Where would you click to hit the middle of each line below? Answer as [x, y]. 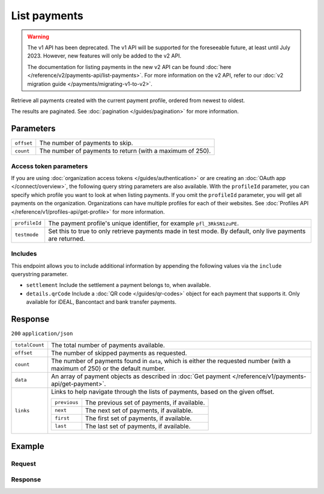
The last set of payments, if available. [138, 426]
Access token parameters [49, 166]
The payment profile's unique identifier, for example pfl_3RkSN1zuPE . [144, 223]
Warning [38, 37]
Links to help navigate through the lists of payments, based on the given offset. [163, 391]
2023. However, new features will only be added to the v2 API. [104, 56]
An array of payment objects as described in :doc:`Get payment [141, 376]
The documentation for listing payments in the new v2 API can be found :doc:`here [129, 67]
